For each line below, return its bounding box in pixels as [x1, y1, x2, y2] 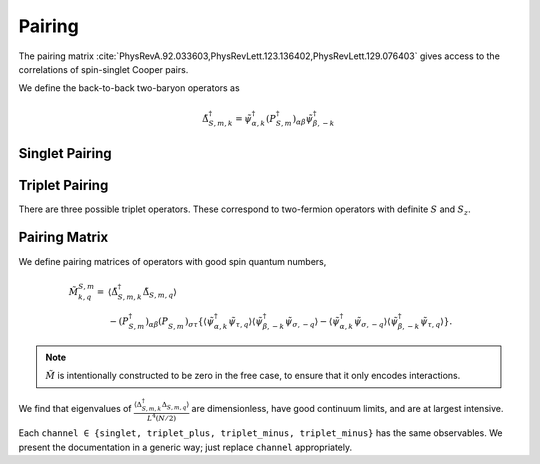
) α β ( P [145, 316, 169, 329]
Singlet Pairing [18, 145, 112, 162]
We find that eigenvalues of [18, 402, 132, 414]
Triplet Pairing [18, 176, 109, 194]
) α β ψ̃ [292, 113, 314, 127]
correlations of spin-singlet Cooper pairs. [18, 63, 189, 75]
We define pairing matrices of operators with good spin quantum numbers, [18, 255, 327, 267]
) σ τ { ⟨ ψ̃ [184, 316, 215, 329]
